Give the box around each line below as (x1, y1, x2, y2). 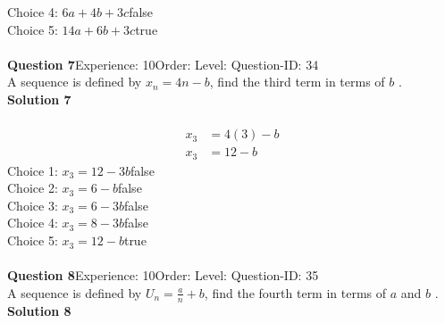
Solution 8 (7, 301, 71, 319)
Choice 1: (7, 161, 58, 179)
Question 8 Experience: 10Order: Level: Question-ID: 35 (7, 266, 319, 285)
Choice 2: (7, 178, 58, 197)
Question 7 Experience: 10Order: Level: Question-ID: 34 (7, 54, 319, 73)
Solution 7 (7, 89, 71, 108)
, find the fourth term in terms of (204, 283, 387, 302)
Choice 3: (7, 195, 58, 214)
